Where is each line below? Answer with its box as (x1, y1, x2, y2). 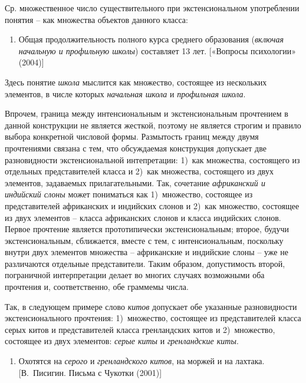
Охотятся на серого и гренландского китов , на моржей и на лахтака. (18, 355, 265, 367)
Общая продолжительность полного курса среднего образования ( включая (18, 33, 284, 45)
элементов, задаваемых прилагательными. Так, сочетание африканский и (5, 176, 265, 189)
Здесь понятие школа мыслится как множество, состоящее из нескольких (5, 75, 267, 88)
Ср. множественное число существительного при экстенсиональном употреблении (5, 2, 300, 14)
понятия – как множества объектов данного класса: (5, 13, 188, 25)
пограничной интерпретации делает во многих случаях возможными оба (5, 269, 265, 281)
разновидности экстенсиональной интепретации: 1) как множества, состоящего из (5, 153, 300, 166)
